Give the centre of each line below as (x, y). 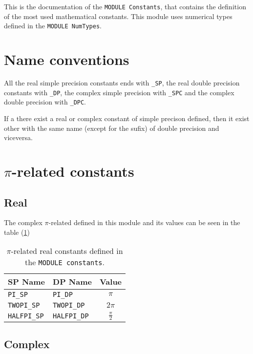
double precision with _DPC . (45, 102)
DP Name (72, 281)
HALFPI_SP (26, 316)
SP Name (27, 281)
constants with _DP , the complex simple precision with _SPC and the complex (119, 92)
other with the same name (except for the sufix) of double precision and (112, 128)
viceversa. (18, 137)
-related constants (73, 171)
